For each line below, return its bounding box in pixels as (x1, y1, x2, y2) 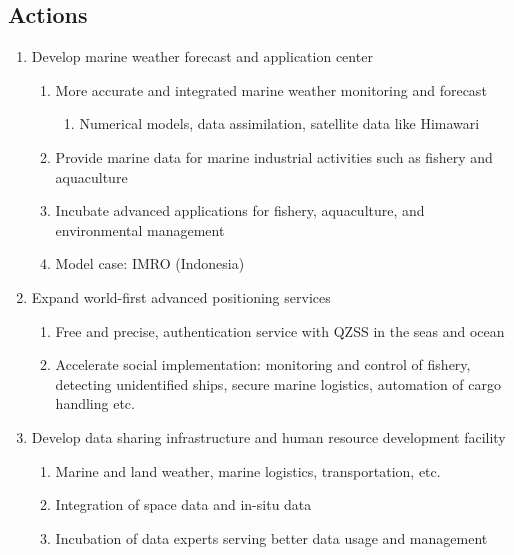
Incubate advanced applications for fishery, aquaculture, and (55, 200, 425, 221)
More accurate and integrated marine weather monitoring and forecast (55, 79, 487, 100)
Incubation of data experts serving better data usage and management (55, 527, 488, 548)
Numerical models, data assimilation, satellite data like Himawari (79, 113, 480, 134)
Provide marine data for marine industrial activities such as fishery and (55, 146, 493, 167)
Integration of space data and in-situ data (55, 494, 312, 515)
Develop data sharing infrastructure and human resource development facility (31, 426, 506, 447)
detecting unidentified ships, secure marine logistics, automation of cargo (55, 373, 501, 394)
